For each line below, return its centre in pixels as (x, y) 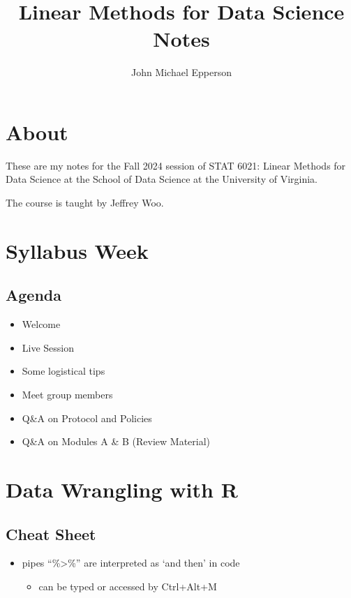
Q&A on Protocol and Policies (87, 418)
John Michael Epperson (181, 72)
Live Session (48, 347)
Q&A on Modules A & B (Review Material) (116, 441)
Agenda (33, 295)
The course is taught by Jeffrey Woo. (85, 203)
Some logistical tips (64, 371)
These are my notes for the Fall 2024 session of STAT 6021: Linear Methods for (176, 165)
